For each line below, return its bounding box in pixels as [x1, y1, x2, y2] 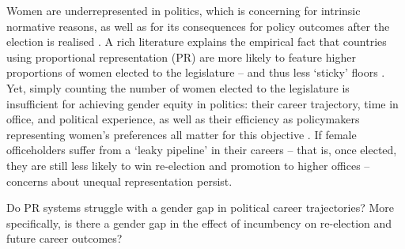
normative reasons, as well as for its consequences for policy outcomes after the [6, 17, 390, 34]
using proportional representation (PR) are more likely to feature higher [6, 48, 356, 65]
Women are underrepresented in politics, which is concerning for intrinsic [6, 2, 361, 18]
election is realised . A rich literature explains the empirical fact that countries [6, 33, 387, 50]
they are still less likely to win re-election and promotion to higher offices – [6, 157, 370, 173]
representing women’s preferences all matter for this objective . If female [6, 126, 357, 142]
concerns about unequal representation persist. [6, 172, 233, 189]
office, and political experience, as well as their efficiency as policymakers [6, 111, 360, 127]
